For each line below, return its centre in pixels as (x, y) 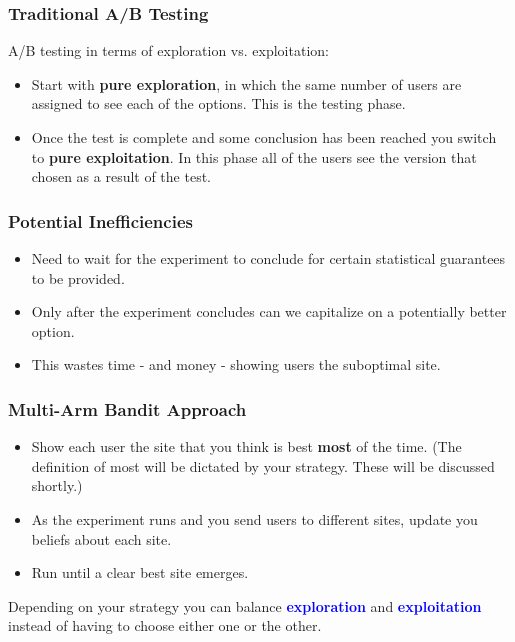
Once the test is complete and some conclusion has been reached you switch (264, 137)
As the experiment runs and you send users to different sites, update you (254, 518)
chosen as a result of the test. (121, 176)
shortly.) (57, 485)
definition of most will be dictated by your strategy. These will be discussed (263, 465)
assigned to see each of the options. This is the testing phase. (218, 103)
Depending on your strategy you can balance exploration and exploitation (245, 605)
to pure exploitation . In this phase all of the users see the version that (254, 156)
